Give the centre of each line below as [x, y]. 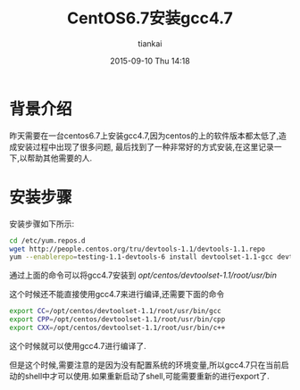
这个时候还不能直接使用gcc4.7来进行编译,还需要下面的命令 [117, 295]
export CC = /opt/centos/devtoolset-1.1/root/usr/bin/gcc [115, 311]
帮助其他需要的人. [60, 158]
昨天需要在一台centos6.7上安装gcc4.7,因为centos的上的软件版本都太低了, [144, 136]
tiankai [150, 43]
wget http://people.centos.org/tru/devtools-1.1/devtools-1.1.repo [137, 249]
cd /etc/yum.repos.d [48, 241]
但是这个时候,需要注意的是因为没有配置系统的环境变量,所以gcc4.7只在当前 [145, 365]
